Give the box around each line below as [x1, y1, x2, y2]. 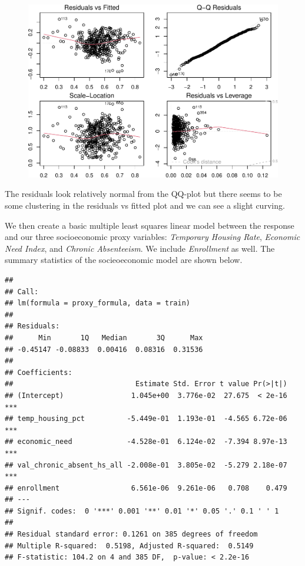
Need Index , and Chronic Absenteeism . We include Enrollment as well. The [5, 242, 275, 254]
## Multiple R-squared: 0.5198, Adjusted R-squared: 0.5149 [5, 541, 254, 550]
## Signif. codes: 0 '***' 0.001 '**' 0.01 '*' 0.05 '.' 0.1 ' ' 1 [5, 506, 279, 515]
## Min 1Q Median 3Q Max [5, 333, 203, 342]
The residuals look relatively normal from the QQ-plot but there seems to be [5, 187, 282, 200]
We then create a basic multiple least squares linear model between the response [5, 219, 294, 231]
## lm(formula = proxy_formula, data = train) [5, 299, 190, 308]
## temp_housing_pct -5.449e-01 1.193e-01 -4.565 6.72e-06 [5, 414, 287, 423]
